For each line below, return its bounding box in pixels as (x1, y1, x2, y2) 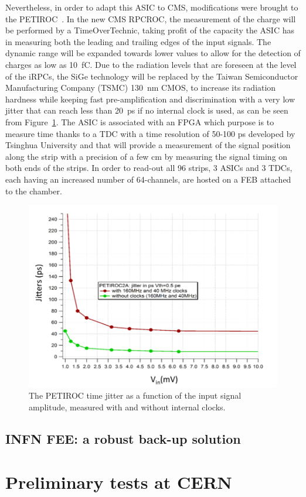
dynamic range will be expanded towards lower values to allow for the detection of (5, 47, 301, 59)
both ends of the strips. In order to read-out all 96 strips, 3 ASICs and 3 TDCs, (5, 162, 293, 174)
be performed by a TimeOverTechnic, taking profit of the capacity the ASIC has (5, 24, 294, 36)
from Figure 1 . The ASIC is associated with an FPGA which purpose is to (5, 115, 274, 128)
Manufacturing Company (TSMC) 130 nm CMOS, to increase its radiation (5, 81, 276, 94)
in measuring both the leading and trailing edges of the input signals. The (5, 35, 271, 47)
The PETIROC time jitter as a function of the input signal (29, 389, 242, 402)
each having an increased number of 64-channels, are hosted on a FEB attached (5, 173, 291, 185)
